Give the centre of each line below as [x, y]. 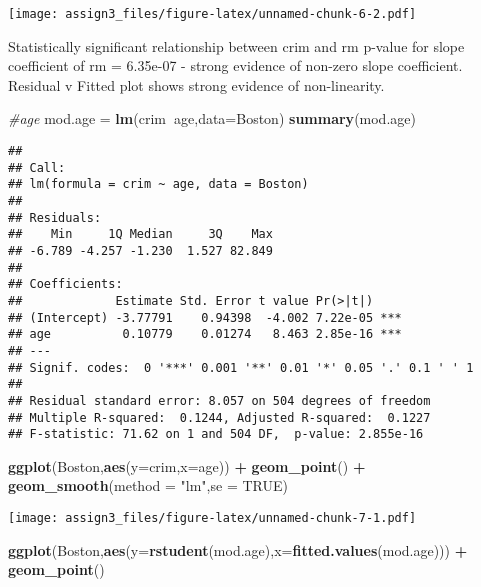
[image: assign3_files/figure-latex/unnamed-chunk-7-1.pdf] [212, 518]
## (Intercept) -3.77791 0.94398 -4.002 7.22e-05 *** [205, 317]
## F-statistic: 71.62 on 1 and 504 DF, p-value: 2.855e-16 [216, 434]
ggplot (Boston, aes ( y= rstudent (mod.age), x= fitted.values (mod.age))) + [238, 549]
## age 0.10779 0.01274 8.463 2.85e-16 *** [205, 334]
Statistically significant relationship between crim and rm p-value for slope [236, 45]
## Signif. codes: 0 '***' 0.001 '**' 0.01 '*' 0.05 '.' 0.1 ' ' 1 [241, 367]
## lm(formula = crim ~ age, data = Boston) [158, 184]
